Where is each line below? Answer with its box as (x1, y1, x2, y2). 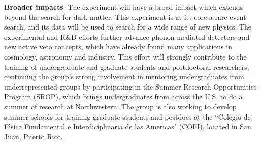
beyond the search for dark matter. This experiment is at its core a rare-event (4, 11, 246, 22)
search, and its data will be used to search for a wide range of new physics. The (4, 21, 252, 32)
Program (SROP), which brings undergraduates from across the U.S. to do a (4, 91, 243, 102)
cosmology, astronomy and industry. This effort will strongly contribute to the (4, 51, 247, 62)
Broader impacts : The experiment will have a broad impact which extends (4, 2, 243, 12)
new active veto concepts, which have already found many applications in (4, 41, 232, 52)
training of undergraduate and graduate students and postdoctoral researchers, (4, 61, 249, 72)
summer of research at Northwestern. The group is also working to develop (4, 101, 237, 111)
